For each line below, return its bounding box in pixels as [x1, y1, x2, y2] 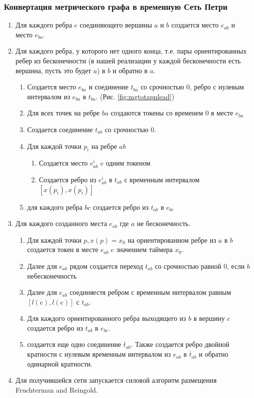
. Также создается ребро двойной [130, 339, 229, 349]
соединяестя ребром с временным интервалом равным [70, 287, 231, 297]
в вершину [193, 313, 225, 323]
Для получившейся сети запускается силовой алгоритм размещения [15, 375, 217, 385]
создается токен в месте [27, 244, 99, 255]
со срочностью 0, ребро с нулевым [140, 82, 244, 92]
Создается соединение [27, 124, 93, 134]
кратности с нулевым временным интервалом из [27, 349, 171, 359]
